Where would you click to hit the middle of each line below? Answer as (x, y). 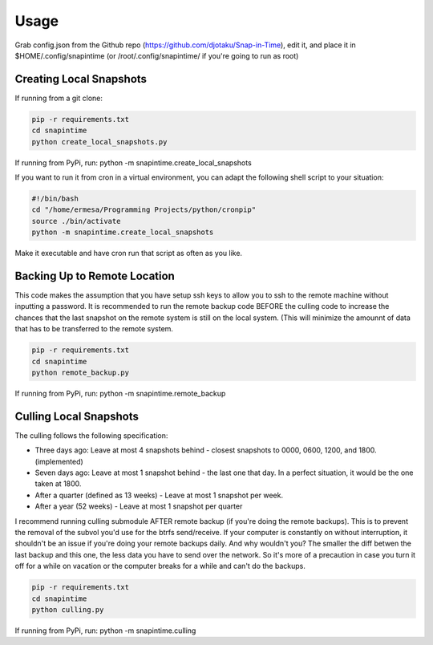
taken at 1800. (58, 484)
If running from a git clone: (59, 98)
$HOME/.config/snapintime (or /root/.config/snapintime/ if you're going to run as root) (157, 55)
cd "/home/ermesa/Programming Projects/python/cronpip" (144, 210)
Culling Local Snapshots (77, 416)
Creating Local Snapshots (81, 79)
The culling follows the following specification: (91, 435)
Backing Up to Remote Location (95, 276)
